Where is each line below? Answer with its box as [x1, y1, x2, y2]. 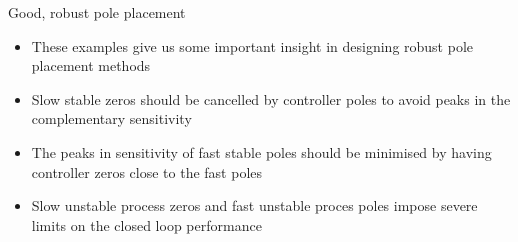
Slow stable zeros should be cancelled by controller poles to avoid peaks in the [31, 88, 511, 109]
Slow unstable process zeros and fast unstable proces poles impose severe [31, 195, 478, 216]
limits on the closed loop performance [31, 214, 262, 235]
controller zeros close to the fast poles [31, 161, 263, 182]
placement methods [31, 55, 151, 76]
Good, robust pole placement [8, 2, 186, 22]
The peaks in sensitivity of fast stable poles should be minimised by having [31, 141, 492, 162]
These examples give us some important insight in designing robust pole [31, 35, 474, 56]
